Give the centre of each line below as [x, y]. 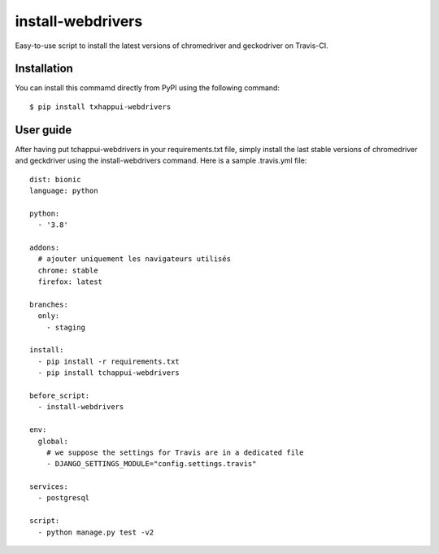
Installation [44, 69]
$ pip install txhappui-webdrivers [100, 107]
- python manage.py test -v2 [96, 532]
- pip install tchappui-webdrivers [109, 373]
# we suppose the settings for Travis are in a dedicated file [175, 452]
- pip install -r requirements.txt [109, 361]
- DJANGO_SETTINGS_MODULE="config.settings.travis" [151, 464]
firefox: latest [70, 282]
